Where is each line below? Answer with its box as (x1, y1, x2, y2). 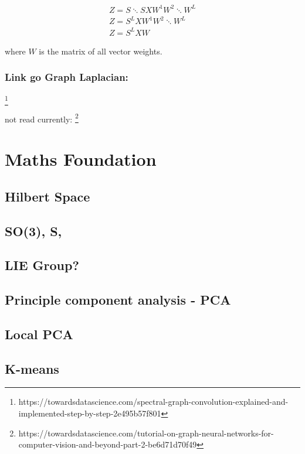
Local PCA (5, 325, 73, 343)
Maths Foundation (5, 147, 157, 171)
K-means (5, 359, 59, 377)
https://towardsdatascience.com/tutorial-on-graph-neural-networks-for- (18, 426, 274, 439)
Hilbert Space (5, 187, 90, 205)
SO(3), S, (5, 221, 62, 240)
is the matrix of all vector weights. (39, 45, 162, 57)
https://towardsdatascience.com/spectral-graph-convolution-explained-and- (18, 395, 289, 408)
